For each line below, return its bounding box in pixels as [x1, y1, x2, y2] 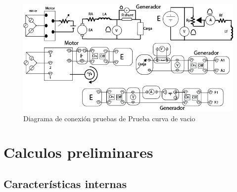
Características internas [3, 176, 127, 191]
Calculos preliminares [3, 142, 153, 162]
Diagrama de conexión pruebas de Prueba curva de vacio [23, 113, 195, 123]
